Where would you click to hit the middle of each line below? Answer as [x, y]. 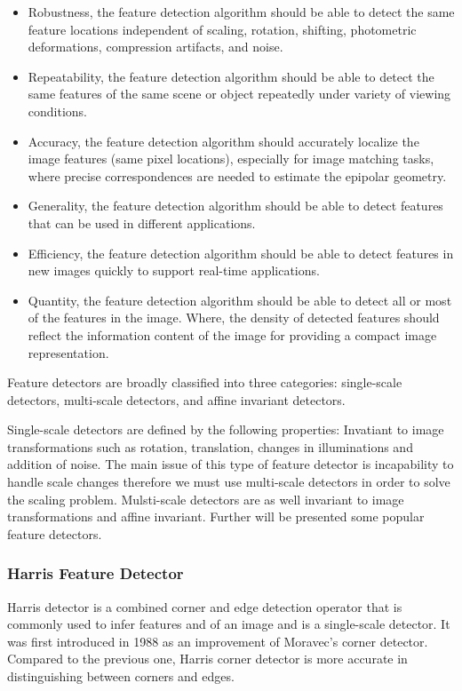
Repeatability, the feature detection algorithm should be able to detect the [231, 76]
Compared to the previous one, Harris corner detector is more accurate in [207, 659]
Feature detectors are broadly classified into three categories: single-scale [205, 382]
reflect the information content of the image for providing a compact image [232, 334]
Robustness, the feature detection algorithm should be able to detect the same [241, 12]
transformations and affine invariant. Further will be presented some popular [216, 516]
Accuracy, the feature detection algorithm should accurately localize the [223, 141]
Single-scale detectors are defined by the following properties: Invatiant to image [226, 429]
